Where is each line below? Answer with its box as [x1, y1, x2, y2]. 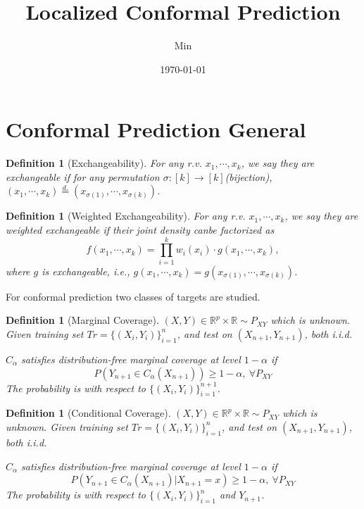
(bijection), [225, 169, 272, 184]
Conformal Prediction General [6, 115, 306, 144]
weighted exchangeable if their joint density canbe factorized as [6, 222, 275, 237]
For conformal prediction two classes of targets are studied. [6, 289, 261, 303]
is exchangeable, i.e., [42, 263, 130, 278]
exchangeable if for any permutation [6, 169, 160, 184]
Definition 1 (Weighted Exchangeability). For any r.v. [6, 208, 246, 223]
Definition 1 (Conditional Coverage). [6, 406, 171, 420]
